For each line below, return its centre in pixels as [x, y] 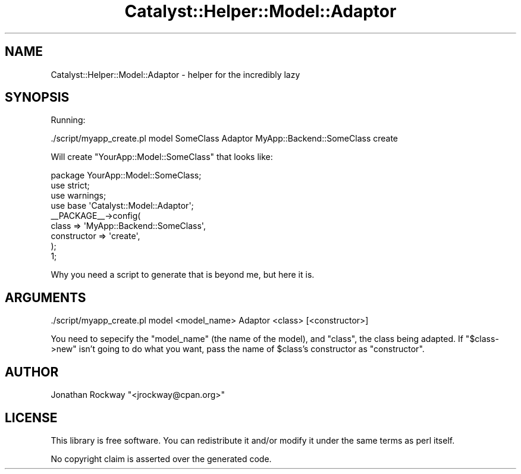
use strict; [70, 186]
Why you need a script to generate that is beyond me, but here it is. [183, 275]
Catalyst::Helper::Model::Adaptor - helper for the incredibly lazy [175, 74]
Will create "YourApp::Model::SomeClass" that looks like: [162, 157]
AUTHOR [32, 372]
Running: [68, 120]
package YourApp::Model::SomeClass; [126, 175]
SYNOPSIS [37, 98]
